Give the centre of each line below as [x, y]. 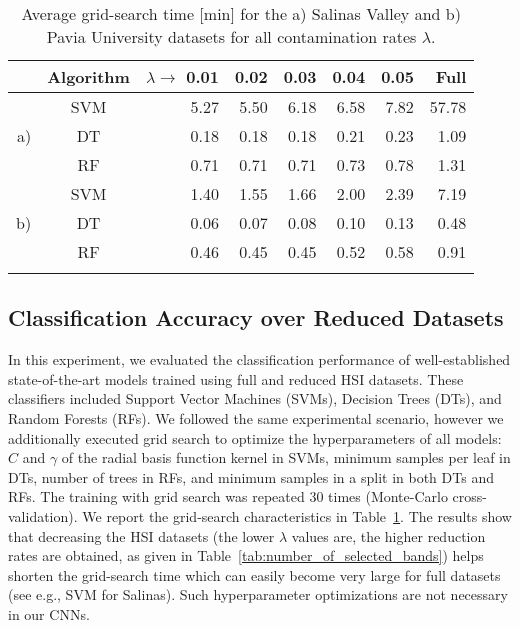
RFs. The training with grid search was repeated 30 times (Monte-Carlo [228, 496]
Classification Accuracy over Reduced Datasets [256, 317]
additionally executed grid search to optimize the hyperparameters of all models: [255, 437]
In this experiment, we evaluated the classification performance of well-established [259, 359]
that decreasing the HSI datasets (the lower [141, 535]
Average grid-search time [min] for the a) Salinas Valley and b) [241, 13]
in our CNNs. [49, 613]
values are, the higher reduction [388, 535]
